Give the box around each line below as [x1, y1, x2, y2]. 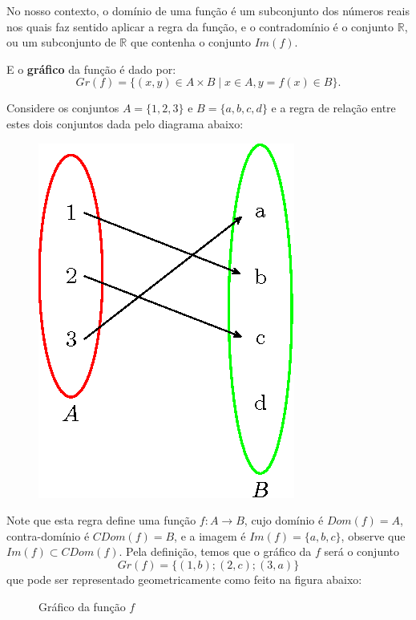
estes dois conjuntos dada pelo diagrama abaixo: [6, 115, 244, 132]
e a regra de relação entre [271, 99, 396, 116]
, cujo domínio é [244, 512, 324, 529]
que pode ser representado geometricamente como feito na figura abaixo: [6, 570, 362, 587]
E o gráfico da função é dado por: [6, 60, 176, 77]
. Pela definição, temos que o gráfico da [119, 543, 312, 560]
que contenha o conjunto [130, 34, 252, 51]
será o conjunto [324, 543, 400, 560]
